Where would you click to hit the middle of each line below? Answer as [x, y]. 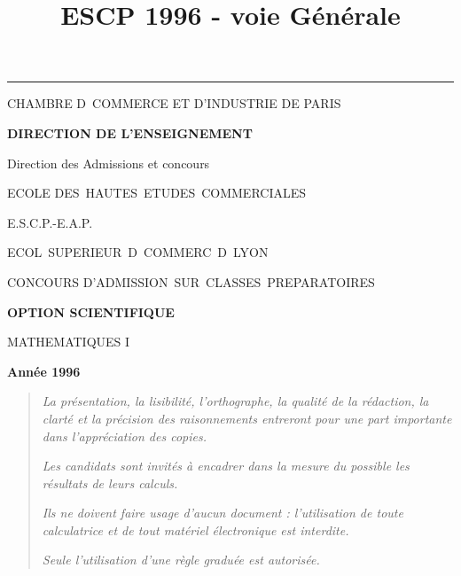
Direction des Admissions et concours [109, 163]
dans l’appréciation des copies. [124, 436]
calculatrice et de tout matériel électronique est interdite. [195, 529]
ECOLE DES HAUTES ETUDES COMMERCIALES [157, 193]
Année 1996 [44, 371]
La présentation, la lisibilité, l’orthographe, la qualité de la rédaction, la [235, 401]
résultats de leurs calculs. [110, 483]
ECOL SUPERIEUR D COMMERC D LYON [138, 252]
